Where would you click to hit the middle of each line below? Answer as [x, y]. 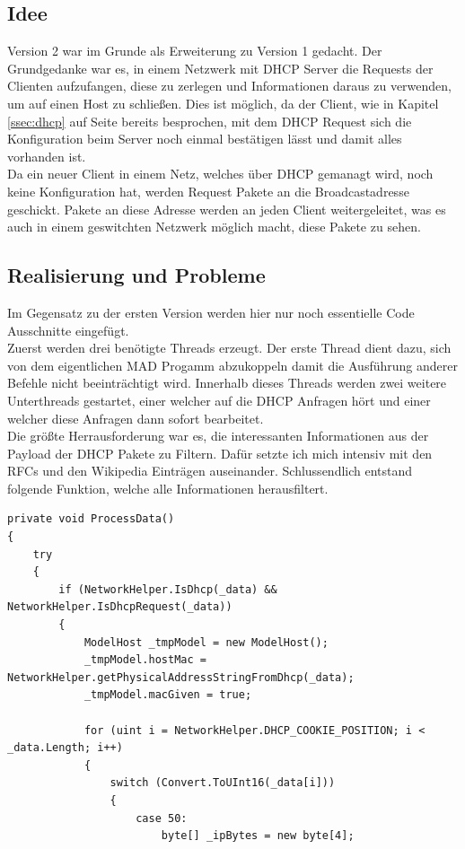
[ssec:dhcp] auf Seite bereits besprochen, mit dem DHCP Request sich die [210, 121]
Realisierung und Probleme [136, 275]
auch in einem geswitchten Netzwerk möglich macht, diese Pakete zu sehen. [214, 227]
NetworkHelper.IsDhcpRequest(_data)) [120, 607]
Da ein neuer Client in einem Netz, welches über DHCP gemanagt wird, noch [220, 174]
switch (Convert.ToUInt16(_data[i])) [223, 783]
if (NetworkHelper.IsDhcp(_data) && [168, 589]
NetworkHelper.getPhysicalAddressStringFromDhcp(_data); [181, 677]
